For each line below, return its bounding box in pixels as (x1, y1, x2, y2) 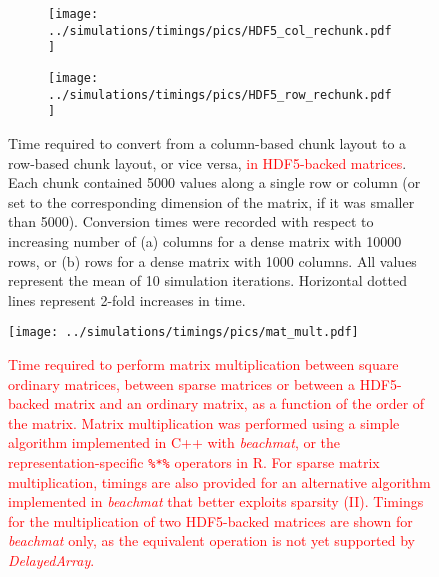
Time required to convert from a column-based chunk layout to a (8, 132, 407, 153)
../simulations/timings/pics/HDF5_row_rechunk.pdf (48, 87, 392, 102)
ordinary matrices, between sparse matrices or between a (8, 373, 355, 394)
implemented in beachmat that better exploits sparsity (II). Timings (8, 491, 424, 512)
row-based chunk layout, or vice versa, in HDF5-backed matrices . (8, 152, 407, 173)
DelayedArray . (8, 549, 95, 570)
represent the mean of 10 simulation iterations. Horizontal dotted (8, 270, 407, 291)
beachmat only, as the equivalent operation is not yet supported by (8, 530, 415, 551)
